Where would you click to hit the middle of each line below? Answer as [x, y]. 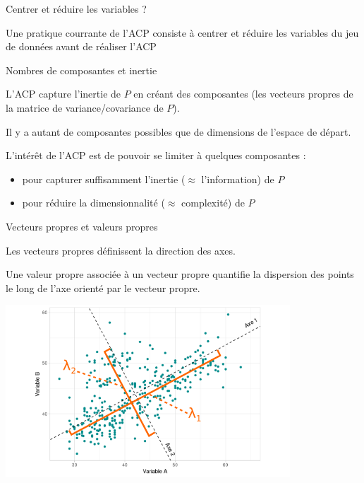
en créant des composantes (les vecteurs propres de [243, 94]
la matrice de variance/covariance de [85, 107]
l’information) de [238, 179]
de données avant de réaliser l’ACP [81, 46]
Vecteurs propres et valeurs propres [82, 226]
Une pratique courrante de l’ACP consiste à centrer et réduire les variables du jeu [182, 32]
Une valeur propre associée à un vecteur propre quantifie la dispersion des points [180, 274]
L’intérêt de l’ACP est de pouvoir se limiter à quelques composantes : [156, 155]
